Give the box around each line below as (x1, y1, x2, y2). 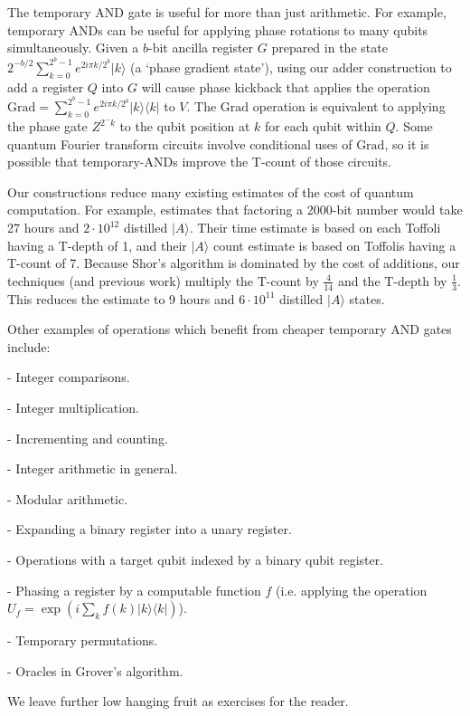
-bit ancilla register (148, 38, 254, 57)
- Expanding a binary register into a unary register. (7, 520, 292, 539)
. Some (395, 117, 433, 136)
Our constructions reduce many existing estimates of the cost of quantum (7, 182, 414, 201)
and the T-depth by (337, 271, 447, 290)
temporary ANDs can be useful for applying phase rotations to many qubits (7, 20, 428, 39)
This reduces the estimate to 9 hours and (7, 289, 235, 308)
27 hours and (7, 218, 80, 237)
